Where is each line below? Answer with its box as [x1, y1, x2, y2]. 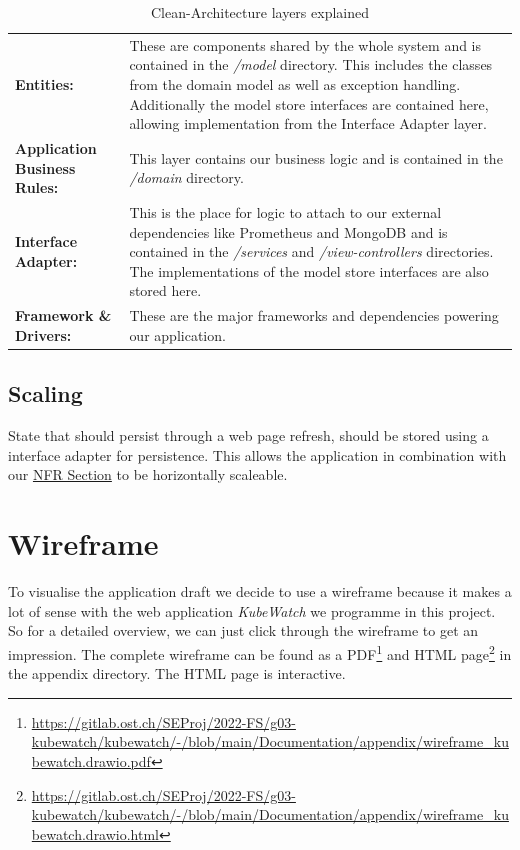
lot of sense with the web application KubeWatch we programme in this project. [8, 600, 496, 621]
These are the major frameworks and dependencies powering [129, 305, 499, 326]
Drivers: [15, 324, 72, 345]
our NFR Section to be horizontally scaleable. [8, 464, 288, 485]
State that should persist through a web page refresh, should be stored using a [8, 425, 489, 446]
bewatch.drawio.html [31, 823, 160, 844]
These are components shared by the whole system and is [129, 34, 482, 55]
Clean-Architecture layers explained [151, 2, 369, 22]
